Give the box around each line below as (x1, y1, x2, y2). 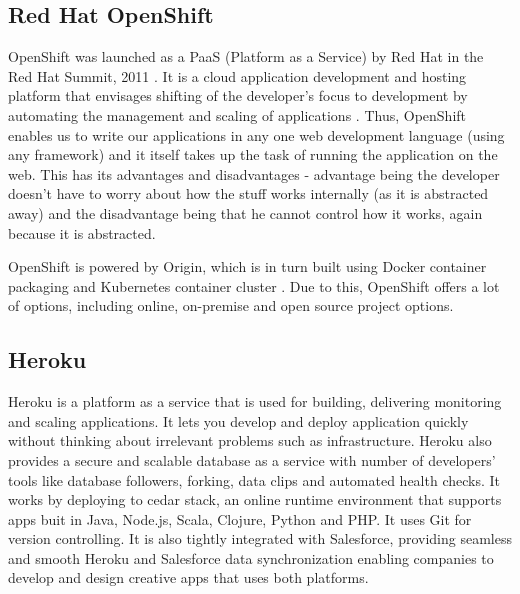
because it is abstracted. (8, 222, 156, 243)
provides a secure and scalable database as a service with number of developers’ (8, 449, 496, 470)
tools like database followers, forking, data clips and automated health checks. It (8, 469, 501, 490)
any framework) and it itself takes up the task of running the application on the (8, 144, 498, 165)
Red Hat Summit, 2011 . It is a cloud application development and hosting (8, 65, 467, 86)
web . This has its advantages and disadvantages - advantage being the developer (8, 163, 500, 184)
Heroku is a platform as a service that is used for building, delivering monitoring (8, 391, 502, 412)
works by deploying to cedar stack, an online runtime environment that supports (8, 489, 502, 510)
